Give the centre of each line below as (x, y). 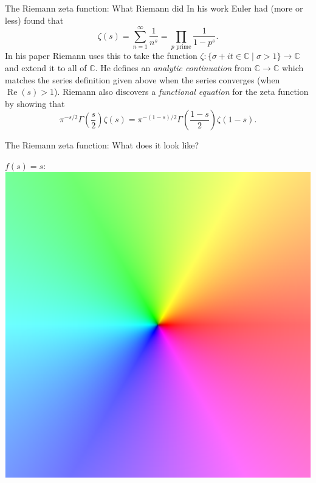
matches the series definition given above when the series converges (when (143, 79)
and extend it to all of (46, 67)
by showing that (35, 103)
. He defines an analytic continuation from (173, 67)
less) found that (34, 20)
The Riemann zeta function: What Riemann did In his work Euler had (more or (154, 8)
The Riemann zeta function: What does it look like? (102, 145)
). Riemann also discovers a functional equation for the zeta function (181, 92)
